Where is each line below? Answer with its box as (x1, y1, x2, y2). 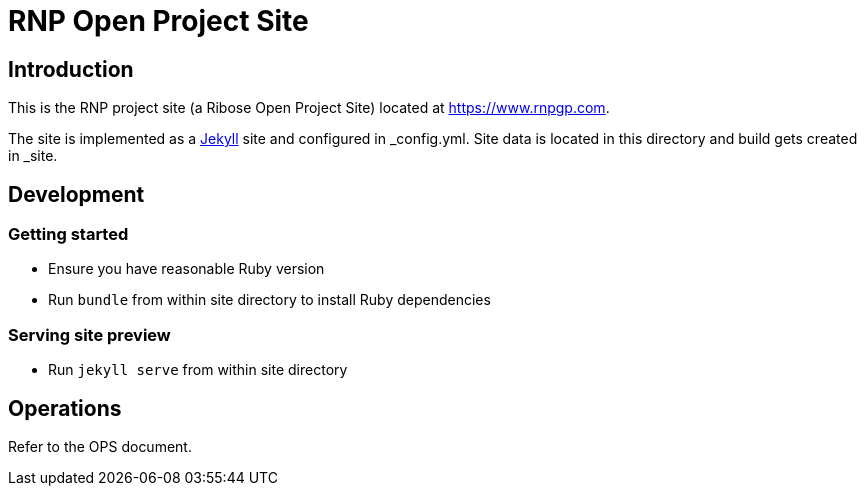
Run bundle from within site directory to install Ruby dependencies (48, 291, 491, 309)
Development (8, 181, 145, 207)
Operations (8, 395, 122, 421)
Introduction (8, 56, 134, 82)
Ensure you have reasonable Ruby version (48, 260, 325, 278)
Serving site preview (8, 324, 171, 345)
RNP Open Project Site (8, 4, 309, 38)
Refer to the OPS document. (8, 437, 192, 455)
